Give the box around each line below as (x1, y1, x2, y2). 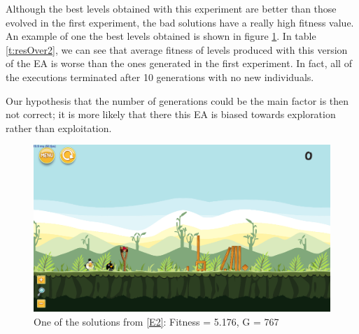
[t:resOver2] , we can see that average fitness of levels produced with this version (6, 42, 348, 57)
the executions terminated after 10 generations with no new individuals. (6, 69, 314, 84)
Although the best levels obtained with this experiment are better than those (6, 1, 337, 15)
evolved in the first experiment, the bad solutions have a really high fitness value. (6, 15, 354, 29)
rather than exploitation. (6, 120, 112, 135)
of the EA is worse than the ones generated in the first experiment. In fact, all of (6, 56, 352, 71)
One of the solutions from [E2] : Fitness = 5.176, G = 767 (34, 314, 279, 328)
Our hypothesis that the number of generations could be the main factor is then (6, 93, 349, 108)
